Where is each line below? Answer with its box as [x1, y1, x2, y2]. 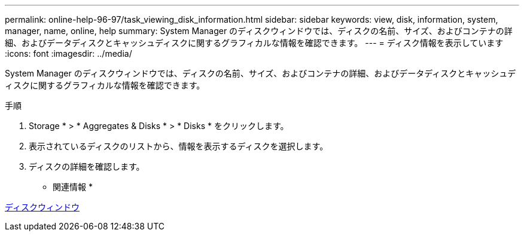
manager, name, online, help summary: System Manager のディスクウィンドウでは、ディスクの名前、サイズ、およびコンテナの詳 [5, 26, 513, 36]
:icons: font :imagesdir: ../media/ [5, 48, 132, 59]
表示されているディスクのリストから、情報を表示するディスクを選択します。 [29, 141, 328, 151]
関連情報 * [53, 182, 93, 192]
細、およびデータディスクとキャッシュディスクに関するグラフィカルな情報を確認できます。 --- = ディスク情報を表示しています [5, 38, 504, 48]
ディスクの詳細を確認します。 [29, 161, 145, 171]
